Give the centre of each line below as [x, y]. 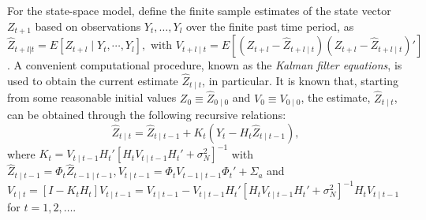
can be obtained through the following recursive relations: [147, 114]
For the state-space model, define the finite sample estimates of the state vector [199, 10]
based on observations [88, 26]
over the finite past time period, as [270, 26]
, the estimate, [336, 97]
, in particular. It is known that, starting [300, 80]
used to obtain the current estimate [93, 80]
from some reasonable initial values [92, 97]
